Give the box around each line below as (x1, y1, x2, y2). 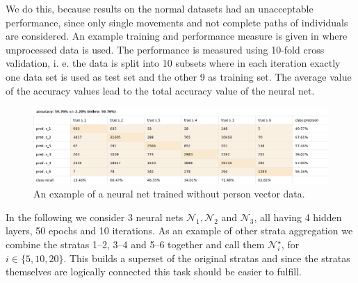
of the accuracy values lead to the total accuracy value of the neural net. (6, 83, 315, 97)
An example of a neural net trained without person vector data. (33, 186, 305, 201)
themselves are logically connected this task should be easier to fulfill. (6, 264, 302, 279)
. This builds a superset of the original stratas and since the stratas (63, 250, 350, 265)
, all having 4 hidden (254, 209, 342, 224)
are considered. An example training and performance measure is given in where (6, 29, 348, 43)
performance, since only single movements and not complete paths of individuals (6, 15, 348, 29)
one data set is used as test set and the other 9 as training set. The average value (6, 69, 352, 83)
